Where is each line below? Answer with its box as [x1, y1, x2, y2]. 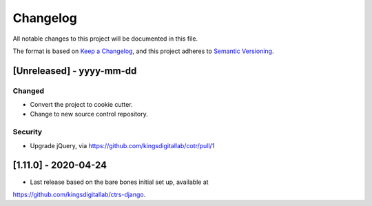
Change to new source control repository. [30, 110, 148, 119]
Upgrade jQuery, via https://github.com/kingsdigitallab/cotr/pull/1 [30, 141, 215, 150]
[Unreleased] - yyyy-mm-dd [12, 65, 137, 76]
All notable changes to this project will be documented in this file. [12, 34, 198, 43]
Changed [12, 86, 45, 96]
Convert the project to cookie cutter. [30, 101, 134, 109]
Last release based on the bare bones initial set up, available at [30, 178, 209, 186]
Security [12, 127, 43, 137]
